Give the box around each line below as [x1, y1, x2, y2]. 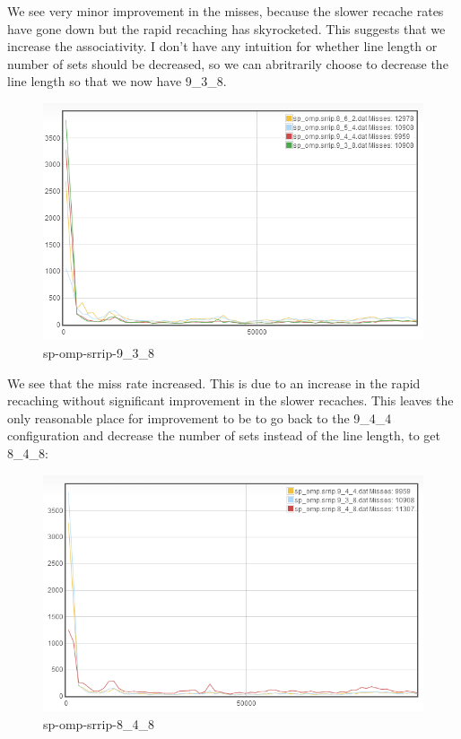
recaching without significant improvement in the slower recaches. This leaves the [7, 391, 454, 410]
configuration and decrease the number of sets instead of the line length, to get [7, 426, 441, 445]
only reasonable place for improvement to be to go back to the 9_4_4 [7, 408, 392, 427]
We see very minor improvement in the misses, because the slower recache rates [7, 2, 444, 20]
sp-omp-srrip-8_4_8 [43, 714, 154, 733]
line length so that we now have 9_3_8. [7, 72, 227, 91]
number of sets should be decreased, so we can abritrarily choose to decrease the [7, 54, 448, 73]
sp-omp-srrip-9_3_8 [43, 343, 154, 361]
